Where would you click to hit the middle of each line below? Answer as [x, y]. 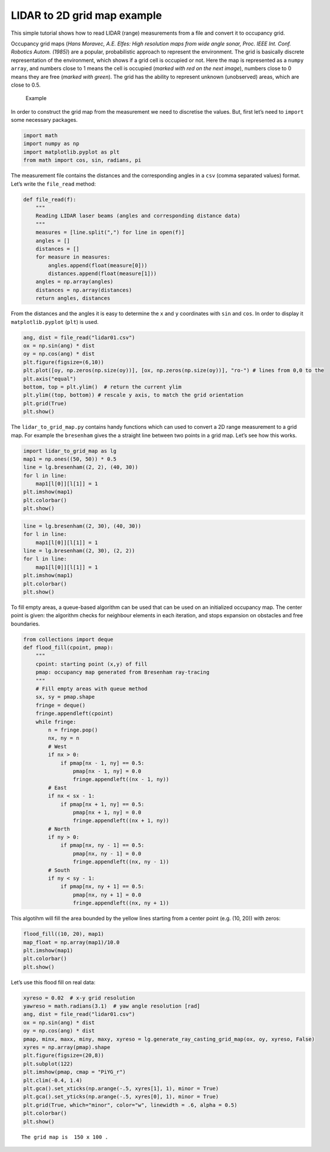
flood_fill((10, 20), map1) [64, 934]
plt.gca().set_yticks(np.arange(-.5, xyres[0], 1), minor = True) [121, 1097]
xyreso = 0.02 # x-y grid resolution [79, 998]
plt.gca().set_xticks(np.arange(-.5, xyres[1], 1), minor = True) [121, 1088]
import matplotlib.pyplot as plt [71, 152]
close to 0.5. [26, 85]
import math [41, 136]
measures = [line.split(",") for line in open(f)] [110, 232]
